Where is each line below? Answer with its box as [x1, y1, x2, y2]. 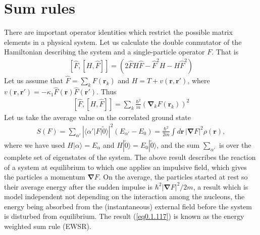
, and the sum [157, 139, 200, 150]
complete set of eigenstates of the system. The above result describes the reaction [4, 151, 256, 162]
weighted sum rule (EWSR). [4, 221, 91, 231]
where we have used [4, 139, 65, 150]
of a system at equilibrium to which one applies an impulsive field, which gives [4, 161, 247, 172]
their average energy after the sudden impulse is [4, 181, 152, 192]
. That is [212, 46, 239, 57]
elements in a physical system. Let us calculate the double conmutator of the [4, 36, 242, 47]
